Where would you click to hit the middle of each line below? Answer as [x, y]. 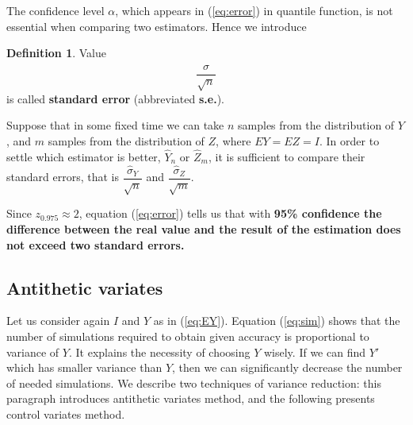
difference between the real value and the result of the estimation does [204, 229]
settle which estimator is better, [84, 156]
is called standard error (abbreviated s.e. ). [115, 98]
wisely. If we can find [315, 352]
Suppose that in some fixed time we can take [115, 125]
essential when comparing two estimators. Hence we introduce [157, 26]
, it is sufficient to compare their [287, 156]
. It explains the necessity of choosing [159, 352]
